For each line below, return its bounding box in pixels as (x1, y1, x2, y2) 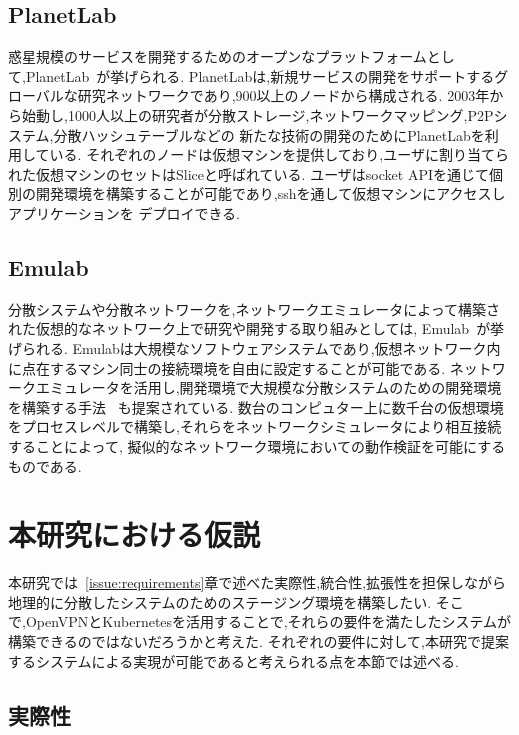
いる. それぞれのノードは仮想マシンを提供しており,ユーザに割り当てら (49, 144, 509, 165)
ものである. (8, 455, 82, 476)
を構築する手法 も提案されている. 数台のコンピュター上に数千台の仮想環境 (8, 396, 504, 417)
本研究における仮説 (8, 514, 261, 555)
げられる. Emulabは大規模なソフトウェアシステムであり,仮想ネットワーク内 (8, 337, 501, 358)
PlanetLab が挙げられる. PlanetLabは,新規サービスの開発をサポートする (25, 65, 495, 86)
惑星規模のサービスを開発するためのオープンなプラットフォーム (8, 46, 427, 67)
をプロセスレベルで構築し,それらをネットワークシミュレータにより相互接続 (8, 416, 502, 437)
